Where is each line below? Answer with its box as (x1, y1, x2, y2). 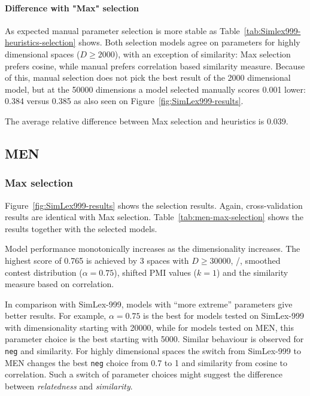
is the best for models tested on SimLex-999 (143, 309, 304, 322)
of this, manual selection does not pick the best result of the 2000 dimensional (5, 71, 291, 84)
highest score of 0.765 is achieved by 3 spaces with (5, 254, 189, 266)
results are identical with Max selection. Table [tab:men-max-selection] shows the (5, 211, 304, 223)
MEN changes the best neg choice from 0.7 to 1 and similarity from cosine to (5, 356, 288, 368)
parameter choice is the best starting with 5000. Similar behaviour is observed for (5, 333, 304, 345)
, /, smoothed (230, 254, 281, 266)
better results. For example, (5, 309, 107, 322)
